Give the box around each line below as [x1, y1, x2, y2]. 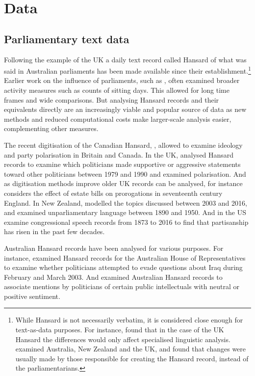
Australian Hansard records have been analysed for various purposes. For [4, 242, 224, 253]
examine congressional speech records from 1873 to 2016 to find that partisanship [4, 216, 249, 227]
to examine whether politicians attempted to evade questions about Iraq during [4, 262, 243, 272]
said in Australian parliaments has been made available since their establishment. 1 [4, 64, 251, 76]
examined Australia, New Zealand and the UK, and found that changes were [15, 344, 246, 354]
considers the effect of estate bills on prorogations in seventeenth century [4, 188, 223, 198]
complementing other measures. [4, 123, 99, 134]
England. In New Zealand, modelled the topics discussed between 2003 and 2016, [4, 197, 247, 208]
